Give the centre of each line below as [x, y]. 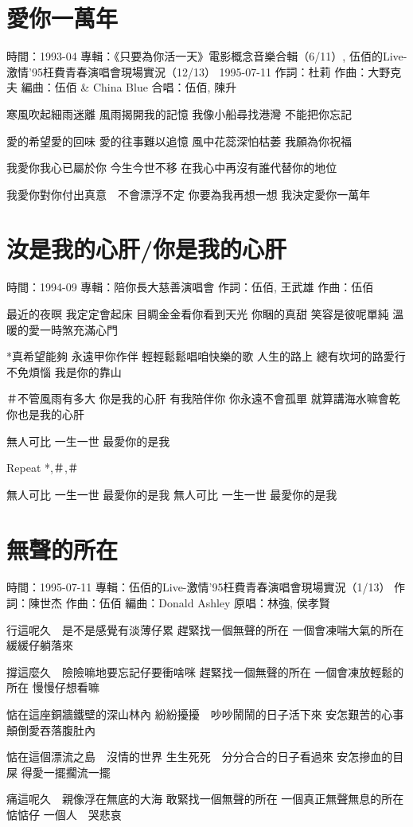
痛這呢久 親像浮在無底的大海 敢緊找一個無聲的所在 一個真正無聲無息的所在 [205, 799]
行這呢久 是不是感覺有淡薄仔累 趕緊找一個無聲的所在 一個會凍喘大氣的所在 [205, 629]
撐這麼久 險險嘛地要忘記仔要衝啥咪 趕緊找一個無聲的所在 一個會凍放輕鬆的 [205, 671]
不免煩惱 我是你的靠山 [64, 371]
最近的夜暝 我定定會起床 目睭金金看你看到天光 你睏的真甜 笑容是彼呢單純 [198, 314]
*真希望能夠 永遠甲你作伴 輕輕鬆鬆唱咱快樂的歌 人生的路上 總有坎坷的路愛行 [206, 356]
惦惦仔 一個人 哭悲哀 [64, 814]
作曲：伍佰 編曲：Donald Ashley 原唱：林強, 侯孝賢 [198, 603]
